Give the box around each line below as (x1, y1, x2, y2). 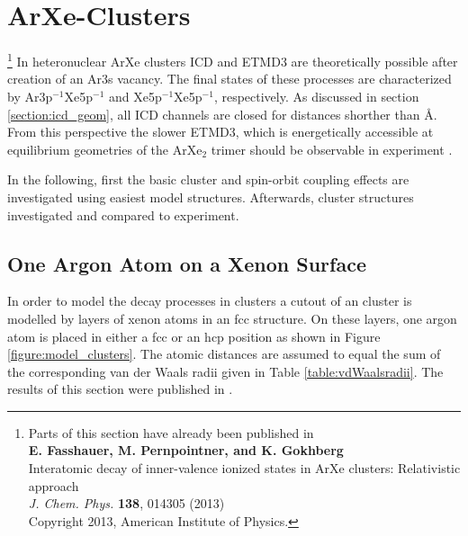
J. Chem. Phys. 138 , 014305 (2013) (28, 494, 225, 513)
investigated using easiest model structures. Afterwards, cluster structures (7, 187, 414, 206)
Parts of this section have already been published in (28, 423, 314, 442)
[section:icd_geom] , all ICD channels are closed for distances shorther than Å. (7, 104, 437, 123)
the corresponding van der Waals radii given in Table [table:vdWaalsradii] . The (7, 362, 444, 380)
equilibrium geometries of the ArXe (7, 139, 202, 158)
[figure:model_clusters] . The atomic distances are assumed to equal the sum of (7, 344, 441, 363)
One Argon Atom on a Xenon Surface (7, 249, 366, 277)
